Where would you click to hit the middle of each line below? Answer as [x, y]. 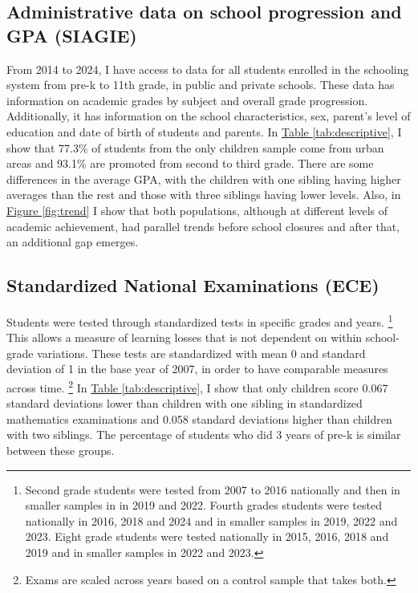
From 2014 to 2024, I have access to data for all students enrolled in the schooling [208, 69]
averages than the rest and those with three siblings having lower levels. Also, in [204, 195]
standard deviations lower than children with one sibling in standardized [185, 403]
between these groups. [61, 450]
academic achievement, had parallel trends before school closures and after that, [203, 226]
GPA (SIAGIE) [72, 35]
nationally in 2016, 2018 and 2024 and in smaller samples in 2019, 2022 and [211, 520]
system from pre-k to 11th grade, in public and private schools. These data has [201, 85]
